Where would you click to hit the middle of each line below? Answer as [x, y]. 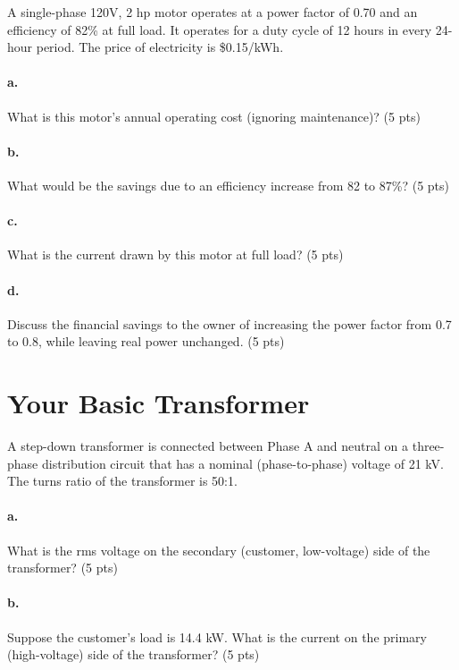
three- [428, 446]
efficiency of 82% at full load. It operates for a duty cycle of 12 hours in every [220, 29]
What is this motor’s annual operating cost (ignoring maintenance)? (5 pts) [214, 116]
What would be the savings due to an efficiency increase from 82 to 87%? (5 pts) [228, 185]
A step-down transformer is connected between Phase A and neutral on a [208, 446]
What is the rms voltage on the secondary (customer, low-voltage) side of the [219, 550]
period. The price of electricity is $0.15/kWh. [160, 47]
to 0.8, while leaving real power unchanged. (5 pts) [146, 341]
